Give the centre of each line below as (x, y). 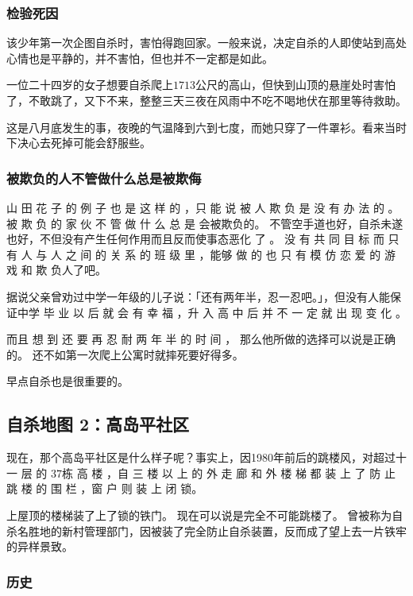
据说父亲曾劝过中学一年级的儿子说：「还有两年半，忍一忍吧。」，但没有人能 (198, 296)
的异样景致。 (40, 546)
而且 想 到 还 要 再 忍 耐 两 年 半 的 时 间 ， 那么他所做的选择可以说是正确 (201, 339)
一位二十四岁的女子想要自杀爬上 (90, 85)
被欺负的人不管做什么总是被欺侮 (104, 178)
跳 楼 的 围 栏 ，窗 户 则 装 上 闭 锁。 (105, 488)
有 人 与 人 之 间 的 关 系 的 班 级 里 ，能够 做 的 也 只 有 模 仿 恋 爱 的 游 (201, 254)
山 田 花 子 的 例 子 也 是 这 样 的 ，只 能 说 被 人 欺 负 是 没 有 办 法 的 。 (203, 207)
